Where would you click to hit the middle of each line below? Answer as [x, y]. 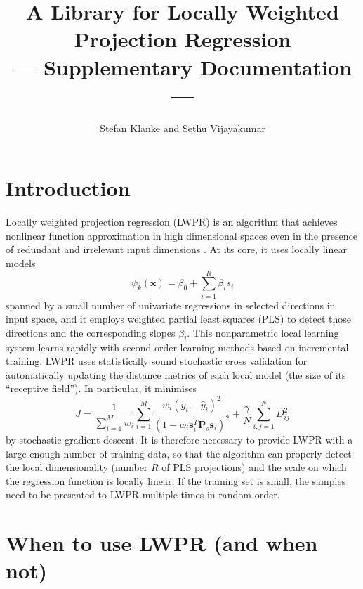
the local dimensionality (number [77, 467]
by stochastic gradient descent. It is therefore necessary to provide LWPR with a [179, 439]
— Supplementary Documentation [183, 66]
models [21, 263]
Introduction [68, 188]
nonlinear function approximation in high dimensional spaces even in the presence [181, 235]
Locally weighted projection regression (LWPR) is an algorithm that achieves [172, 222]
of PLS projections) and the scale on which [254, 467]
